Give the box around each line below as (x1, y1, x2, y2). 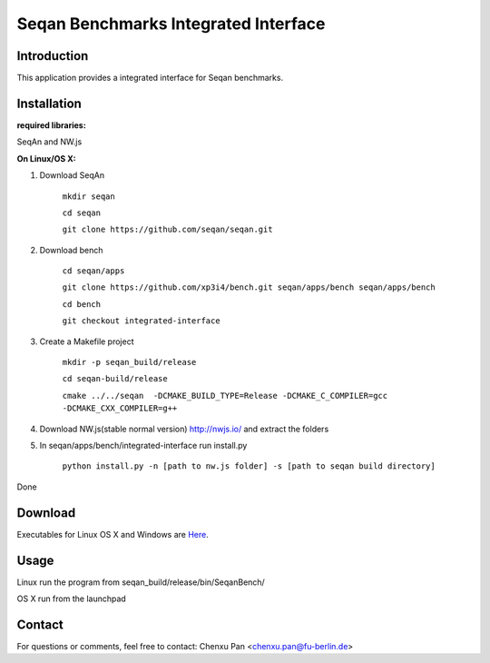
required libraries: (16, 119, 86, 131)
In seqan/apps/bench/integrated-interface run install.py (39, 440, 248, 450)
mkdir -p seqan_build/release (62, 357, 197, 368)
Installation (16, 95, 82, 111)
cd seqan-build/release (62, 373, 168, 384)
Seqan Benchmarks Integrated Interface (16, 14, 326, 34)
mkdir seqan (62, 191, 115, 202)
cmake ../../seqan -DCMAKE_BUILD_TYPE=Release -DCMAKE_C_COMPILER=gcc (62, 391, 388, 401)
